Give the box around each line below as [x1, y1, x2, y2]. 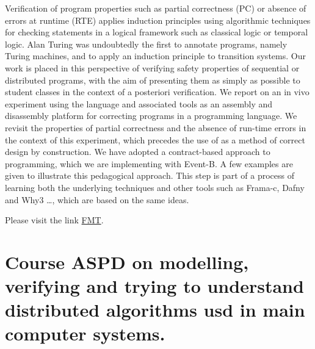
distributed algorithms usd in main [5, 297, 305, 322]
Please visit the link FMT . [5, 214, 104, 226]
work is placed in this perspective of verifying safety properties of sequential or [5, 61, 300, 74]
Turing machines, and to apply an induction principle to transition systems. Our [5, 49, 306, 62]
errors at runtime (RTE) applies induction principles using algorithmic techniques [5, 13, 311, 26]
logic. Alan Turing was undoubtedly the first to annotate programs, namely [5, 37, 288, 50]
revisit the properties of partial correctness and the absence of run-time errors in [5, 121, 306, 134]
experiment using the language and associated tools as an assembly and [5, 97, 273, 110]
